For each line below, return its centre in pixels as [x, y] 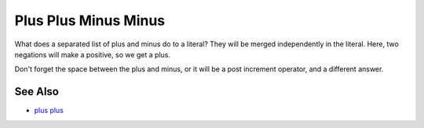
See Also [37, 91]
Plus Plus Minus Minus [90, 20]
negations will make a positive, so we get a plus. [93, 54]
